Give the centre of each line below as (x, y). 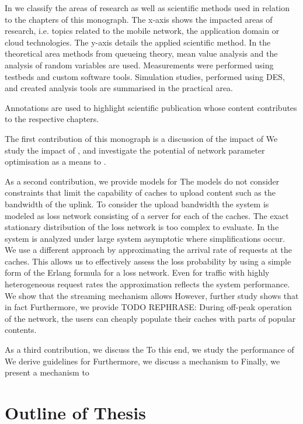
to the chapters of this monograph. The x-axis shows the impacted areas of (139, 19)
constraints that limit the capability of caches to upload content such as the (140, 192)
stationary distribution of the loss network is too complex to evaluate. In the (142, 227)
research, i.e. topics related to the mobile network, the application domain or (142, 31)
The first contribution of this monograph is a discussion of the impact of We (141, 138)
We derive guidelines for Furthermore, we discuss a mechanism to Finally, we (142, 361)
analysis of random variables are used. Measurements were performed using (139, 65)
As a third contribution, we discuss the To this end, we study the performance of (149, 350)
